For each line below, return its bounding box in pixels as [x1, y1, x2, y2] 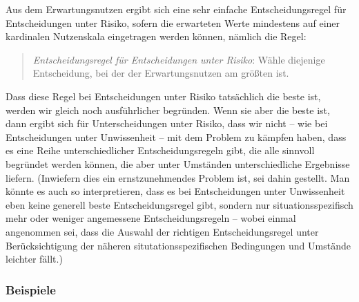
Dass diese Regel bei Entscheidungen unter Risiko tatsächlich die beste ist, [6, 88, 321, 103]
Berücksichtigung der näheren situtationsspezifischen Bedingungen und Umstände [6, 238, 351, 252]
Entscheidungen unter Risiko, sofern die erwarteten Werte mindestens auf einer [6, 15, 340, 30]
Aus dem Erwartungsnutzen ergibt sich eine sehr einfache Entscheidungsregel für [6, 2, 347, 16]
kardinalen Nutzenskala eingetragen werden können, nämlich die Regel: [6, 29, 307, 44]
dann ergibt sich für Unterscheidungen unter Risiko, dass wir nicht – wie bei [6, 116, 328, 131]
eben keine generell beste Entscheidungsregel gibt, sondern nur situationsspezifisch [6, 197, 353, 211]
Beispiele [6, 281, 56, 298]
